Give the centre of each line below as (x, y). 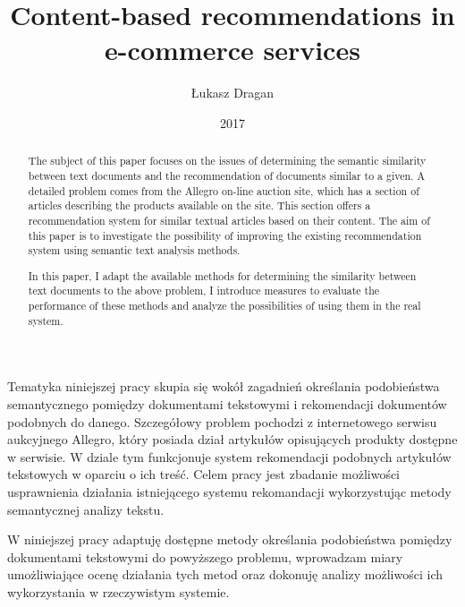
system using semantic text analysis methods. (134, 250)
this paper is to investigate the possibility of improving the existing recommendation (225, 235)
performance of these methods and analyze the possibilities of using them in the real (224, 306)
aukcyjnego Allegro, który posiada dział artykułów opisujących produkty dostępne (232, 439)
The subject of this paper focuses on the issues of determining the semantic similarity (227, 161)
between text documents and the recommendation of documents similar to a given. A (227, 175)
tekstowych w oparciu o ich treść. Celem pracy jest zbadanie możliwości (204, 474)
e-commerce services (232, 50)
